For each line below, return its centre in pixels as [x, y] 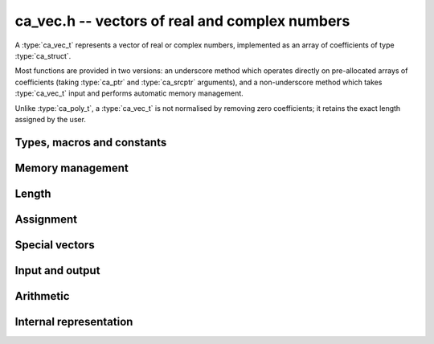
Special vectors [55, 245]
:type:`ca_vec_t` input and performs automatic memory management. [129, 93]
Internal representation [74, 321]
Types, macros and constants [91, 142]
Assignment [46, 219]
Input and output [57, 270]
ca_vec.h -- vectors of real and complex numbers [182, 21]
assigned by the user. [50, 119]
